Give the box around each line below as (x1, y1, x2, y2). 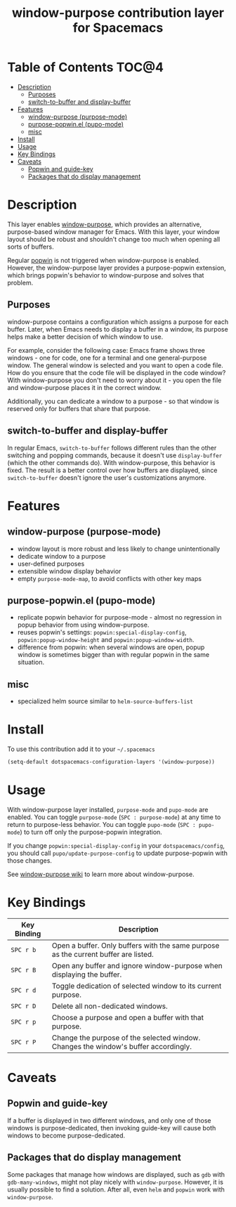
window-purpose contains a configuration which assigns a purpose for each (7, 318, 229, 326)
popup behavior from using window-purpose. (17, 620, 150, 629)
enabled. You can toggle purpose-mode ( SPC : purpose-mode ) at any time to (7, 813, 221, 821)
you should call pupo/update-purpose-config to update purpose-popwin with (7, 849, 228, 857)
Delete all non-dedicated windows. (51, 1001, 169, 1011)
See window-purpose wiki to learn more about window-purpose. (7, 870, 195, 878)
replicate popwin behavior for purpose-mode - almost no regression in (17, 613, 222, 622)
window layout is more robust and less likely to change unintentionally (17, 544, 221, 553)
